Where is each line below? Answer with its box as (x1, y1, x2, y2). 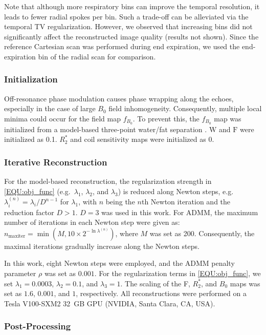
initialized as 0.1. (4, 134, 57, 144)
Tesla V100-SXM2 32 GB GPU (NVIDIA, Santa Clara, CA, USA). (4, 298, 215, 308)
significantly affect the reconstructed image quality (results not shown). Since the (4, 31, 259, 41)
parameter (4, 268, 36, 279)
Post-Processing (4, 320, 71, 332)
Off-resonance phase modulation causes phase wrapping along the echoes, (4, 93, 234, 103)
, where (115, 227, 138, 238)
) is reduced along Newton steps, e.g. (118, 185, 234, 196)
